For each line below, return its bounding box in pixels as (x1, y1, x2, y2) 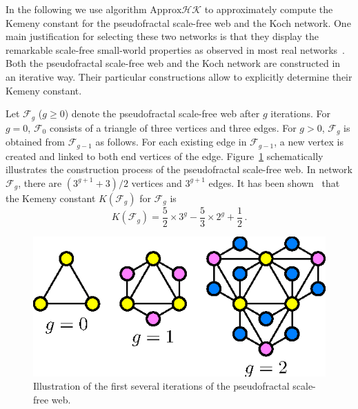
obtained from (6, 134, 66, 149)
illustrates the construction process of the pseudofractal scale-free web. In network (6, 162, 352, 177)
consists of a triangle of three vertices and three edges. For (49, 120, 297, 134)
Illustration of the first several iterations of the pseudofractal (33, 379, 290, 393)
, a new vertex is (274, 134, 344, 149)
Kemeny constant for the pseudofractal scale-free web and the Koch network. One (6, 15, 351, 30)
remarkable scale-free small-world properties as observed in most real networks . (6, 42, 346, 57)
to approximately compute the (204, 2, 333, 16)
